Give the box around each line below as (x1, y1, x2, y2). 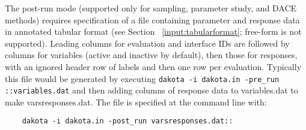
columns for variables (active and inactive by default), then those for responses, (5, 49, 298, 61)
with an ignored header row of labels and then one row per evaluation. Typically (5, 60, 302, 72)
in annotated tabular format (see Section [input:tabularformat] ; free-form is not (5, 25, 302, 38)
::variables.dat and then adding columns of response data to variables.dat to (5, 84, 298, 96)
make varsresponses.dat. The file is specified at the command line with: (5, 95, 267, 108)
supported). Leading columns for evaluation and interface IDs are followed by (5, 37, 290, 49)
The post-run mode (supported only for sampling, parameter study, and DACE (5, 2, 297, 14)
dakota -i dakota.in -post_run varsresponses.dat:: (22, 117, 233, 126)
